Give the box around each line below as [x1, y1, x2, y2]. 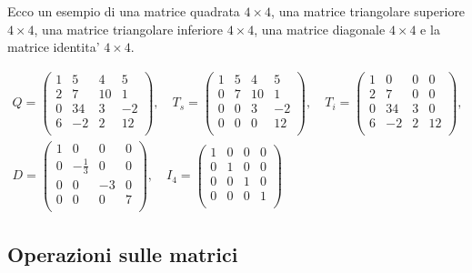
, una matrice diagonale [254, 19, 386, 38]
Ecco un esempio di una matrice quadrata [7, 2, 240, 20]
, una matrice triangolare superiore [271, 2, 466, 20]
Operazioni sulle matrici [7, 240, 238, 268]
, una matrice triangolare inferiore [34, 19, 224, 38]
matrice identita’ [7, 37, 100, 56]
